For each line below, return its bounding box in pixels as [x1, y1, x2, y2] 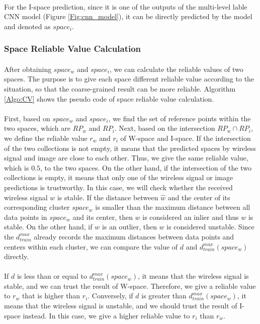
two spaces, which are [4, 123, 70, 133]
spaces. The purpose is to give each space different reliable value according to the [4, 73, 254, 84]
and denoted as [4, 21, 51, 31]
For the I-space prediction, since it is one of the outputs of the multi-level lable [4, 1, 247, 12]
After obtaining [4, 63, 52, 74]
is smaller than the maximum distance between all [95, 202, 250, 212]
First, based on [4, 113, 50, 123]
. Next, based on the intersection [114, 123, 215, 133]
